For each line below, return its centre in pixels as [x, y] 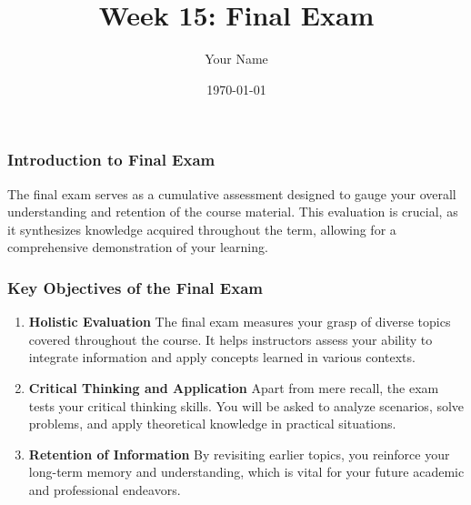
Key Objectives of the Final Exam [135, 287]
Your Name [236, 59]
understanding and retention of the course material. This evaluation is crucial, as [233, 212]
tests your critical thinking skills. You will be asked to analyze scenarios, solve [246, 405]
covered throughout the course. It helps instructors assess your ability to [230, 339]
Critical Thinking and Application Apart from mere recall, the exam [234, 387]
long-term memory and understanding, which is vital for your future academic [246, 472]
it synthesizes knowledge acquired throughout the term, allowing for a [202, 229]
